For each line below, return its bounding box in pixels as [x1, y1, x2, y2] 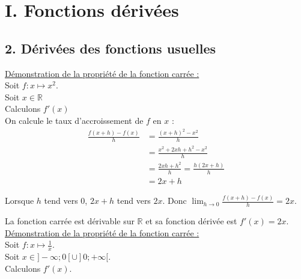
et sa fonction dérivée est [145, 214, 237, 227]
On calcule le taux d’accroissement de [5, 114, 144, 126]
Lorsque [5, 194, 34, 207]
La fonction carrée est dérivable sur [5, 214, 135, 227]
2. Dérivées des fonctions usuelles [5, 38, 216, 57]
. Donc [162, 194, 187, 207]
